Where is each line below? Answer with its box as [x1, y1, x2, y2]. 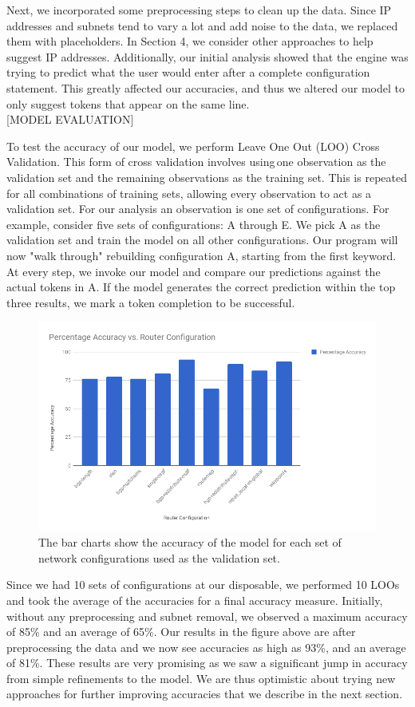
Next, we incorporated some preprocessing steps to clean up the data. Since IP [6, 2, 392, 18]
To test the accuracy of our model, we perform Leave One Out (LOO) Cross [6, 137, 380, 154]
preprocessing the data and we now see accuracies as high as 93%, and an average [6, 638, 406, 655]
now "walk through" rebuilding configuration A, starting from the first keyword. [6, 247, 397, 263]
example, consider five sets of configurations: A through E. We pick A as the [6, 215, 381, 232]
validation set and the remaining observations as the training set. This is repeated [6, 168, 407, 185]
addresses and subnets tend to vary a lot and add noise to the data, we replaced [6, 17, 398, 34]
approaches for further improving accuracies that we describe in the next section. [6, 685, 403, 702]
